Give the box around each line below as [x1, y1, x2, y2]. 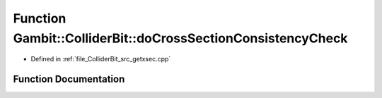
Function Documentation [13, 73, 125, 85]
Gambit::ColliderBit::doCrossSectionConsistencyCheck [13, 30, 348, 46]
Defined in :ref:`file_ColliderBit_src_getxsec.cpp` [30, 55, 171, 63]
